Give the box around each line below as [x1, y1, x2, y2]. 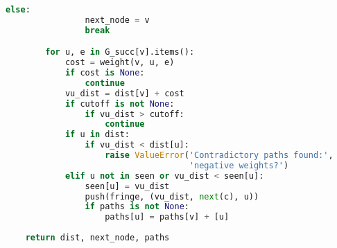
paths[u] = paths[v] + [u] [105, 212, 230, 222]
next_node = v [85, 15, 150, 25]
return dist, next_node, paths [25, 233, 170, 243]
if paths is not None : [85, 202, 189, 212]
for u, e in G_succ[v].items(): [45, 47, 195, 57]
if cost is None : [64, 68, 145, 78]
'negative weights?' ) [189, 160, 289, 170]
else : [6, 5, 31, 15]
